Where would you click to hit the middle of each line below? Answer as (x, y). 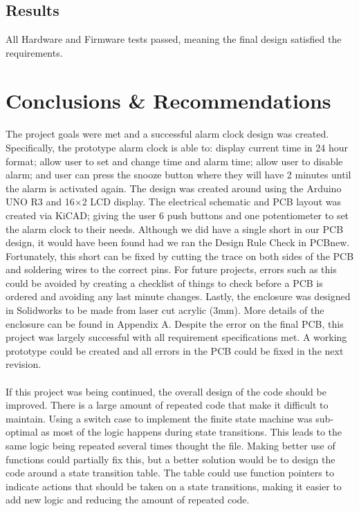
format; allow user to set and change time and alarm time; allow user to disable (174, 161)
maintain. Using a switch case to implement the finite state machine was (159, 418)
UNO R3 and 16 (40, 202)
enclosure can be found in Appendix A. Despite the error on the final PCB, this (175, 323)
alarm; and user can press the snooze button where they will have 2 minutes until (178, 175)
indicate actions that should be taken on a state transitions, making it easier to (174, 486)
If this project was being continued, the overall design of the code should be (166, 391)
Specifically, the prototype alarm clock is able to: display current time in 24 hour (177, 147)
